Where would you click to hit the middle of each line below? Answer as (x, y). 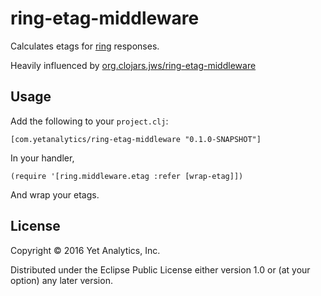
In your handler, (42, 158)
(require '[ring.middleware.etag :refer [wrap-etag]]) (127, 176)
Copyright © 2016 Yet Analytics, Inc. (85, 250)
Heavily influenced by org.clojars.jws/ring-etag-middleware (133, 65)
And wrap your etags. (55, 194)
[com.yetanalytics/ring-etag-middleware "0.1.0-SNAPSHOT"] (136, 139)
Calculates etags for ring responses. (85, 46)
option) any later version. (61, 280)
